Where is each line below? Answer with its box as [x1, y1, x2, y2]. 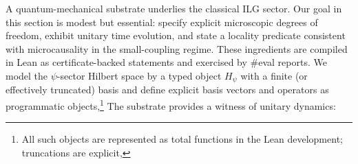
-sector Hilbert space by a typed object [56, 68, 222, 82]
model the [6, 68, 48, 82]
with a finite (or [240, 68, 308, 82]
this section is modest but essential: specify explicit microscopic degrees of [6, 14, 318, 29]
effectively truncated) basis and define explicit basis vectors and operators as [6, 82, 329, 97]
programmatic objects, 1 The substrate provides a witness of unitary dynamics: [6, 97, 336, 113]
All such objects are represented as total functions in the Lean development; [21, 132, 343, 146]
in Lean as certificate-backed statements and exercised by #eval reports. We [6, 55, 327, 69]
